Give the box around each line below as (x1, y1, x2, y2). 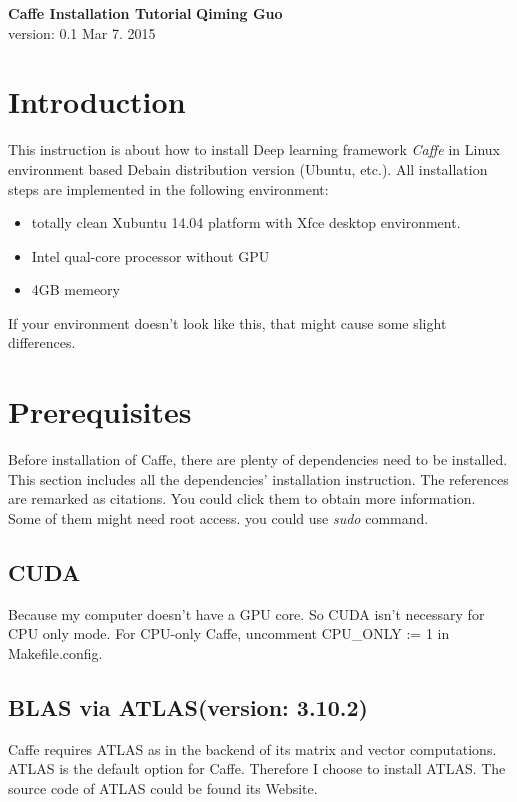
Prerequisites (8, 391, 192, 432)
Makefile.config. (8, 642, 103, 663)
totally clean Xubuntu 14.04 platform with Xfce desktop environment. (31, 212, 461, 233)
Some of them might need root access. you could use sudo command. (8, 507, 429, 528)
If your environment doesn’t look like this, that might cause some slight (8, 312, 447, 333)
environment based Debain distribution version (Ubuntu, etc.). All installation (8, 158, 488, 179)
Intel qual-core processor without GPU (31, 245, 270, 266)
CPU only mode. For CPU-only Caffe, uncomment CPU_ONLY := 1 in (8, 623, 450, 644)
